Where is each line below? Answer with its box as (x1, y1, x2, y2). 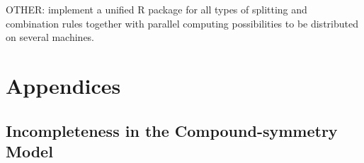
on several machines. (6, 30, 95, 44)
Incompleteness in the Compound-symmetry (6, 119, 338, 141)
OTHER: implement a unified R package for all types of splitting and (6, 2, 307, 16)
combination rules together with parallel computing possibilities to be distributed (6, 16, 358, 30)
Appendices (6, 71, 121, 99)
